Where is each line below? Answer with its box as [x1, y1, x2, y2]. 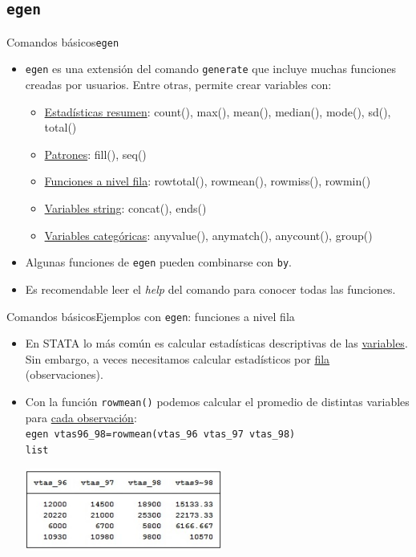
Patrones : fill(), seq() [44, 145, 147, 162]
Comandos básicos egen [6, 33, 119, 50]
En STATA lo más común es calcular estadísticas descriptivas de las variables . [25, 335, 408, 352]
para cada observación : [25, 409, 137, 425]
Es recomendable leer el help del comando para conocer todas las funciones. [25, 280, 396, 297]
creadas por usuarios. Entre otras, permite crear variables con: [25, 76, 332, 93]
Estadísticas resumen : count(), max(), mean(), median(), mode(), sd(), [44, 103, 391, 120]
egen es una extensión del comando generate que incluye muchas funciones [25, 60, 397, 77]
